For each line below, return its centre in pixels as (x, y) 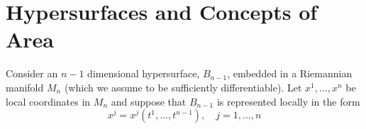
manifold (25, 87)
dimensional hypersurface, (144, 73)
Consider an (32, 73)
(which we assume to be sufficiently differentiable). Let (183, 87)
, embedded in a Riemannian (290, 73)
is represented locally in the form (288, 101)
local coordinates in (48, 101)
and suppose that (149, 101)
